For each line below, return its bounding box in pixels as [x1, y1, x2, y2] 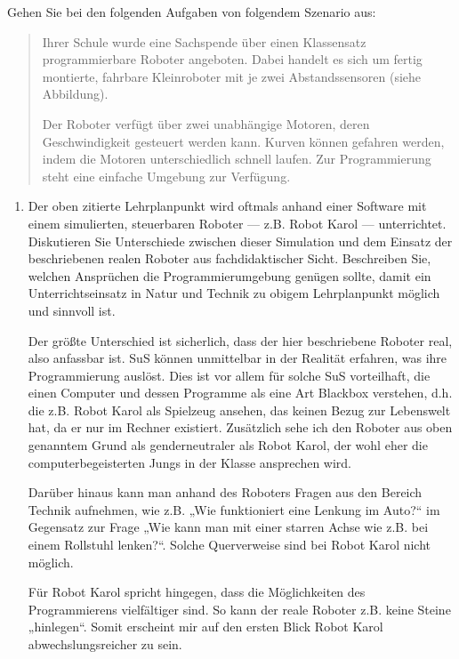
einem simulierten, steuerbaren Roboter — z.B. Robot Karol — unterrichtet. [28, 213, 447, 232]
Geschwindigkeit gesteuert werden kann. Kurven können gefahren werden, [42, 132, 445, 150]
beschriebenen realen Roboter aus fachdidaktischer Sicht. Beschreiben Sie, [28, 249, 431, 268]
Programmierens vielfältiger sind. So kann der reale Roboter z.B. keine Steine [28, 599, 451, 618]
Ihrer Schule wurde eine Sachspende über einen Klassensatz [42, 32, 366, 51]
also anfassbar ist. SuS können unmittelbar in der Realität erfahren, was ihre [28, 349, 447, 367]
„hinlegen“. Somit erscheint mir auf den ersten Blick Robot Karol [28, 617, 383, 636]
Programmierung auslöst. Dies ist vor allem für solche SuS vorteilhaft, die [28, 366, 431, 384]
